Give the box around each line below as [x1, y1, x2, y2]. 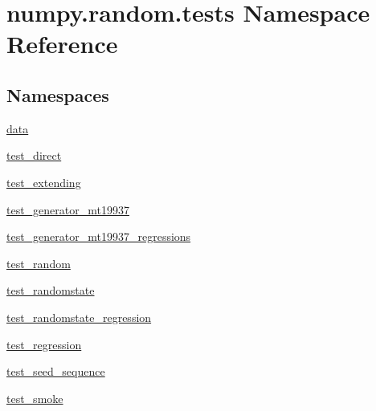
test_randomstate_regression [6, 308, 152, 325]
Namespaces [6, 82, 109, 107]
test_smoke [6, 389, 63, 406]
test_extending [6, 173, 81, 190]
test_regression [6, 336, 82, 352]
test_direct [6, 147, 62, 164]
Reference [6, 27, 118, 60]
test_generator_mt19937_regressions [6, 228, 191, 245]
